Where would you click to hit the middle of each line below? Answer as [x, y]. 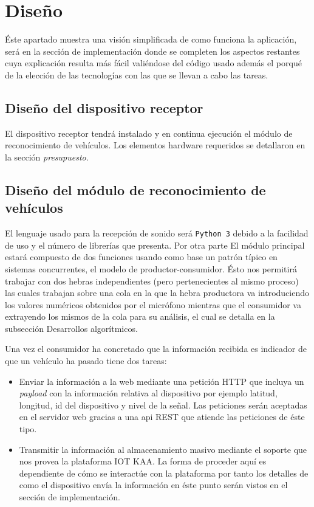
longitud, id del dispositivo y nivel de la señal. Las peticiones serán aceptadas [163, 405]
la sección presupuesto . [47, 157]
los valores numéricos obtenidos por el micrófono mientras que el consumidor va [153, 304]
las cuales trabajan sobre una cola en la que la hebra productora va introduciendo [157, 293]
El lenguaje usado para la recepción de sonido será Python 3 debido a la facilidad [157, 233]
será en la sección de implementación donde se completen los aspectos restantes [152, 51]
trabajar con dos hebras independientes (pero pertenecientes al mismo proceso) [152, 281]
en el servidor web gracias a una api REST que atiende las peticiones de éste [162, 417]
